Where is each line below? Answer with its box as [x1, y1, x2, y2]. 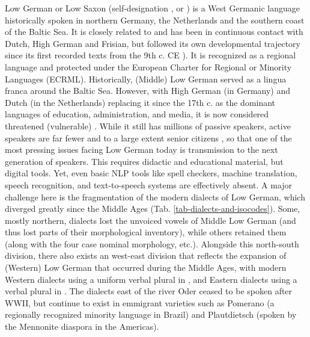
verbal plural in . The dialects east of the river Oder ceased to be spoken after [5, 285, 293, 297]
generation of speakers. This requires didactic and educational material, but [5, 155, 284, 167]
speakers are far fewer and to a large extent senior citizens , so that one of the [5, 131, 292, 144]
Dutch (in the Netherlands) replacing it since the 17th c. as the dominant [5, 96, 276, 108]
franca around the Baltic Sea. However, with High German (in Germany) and [5, 84, 291, 97]
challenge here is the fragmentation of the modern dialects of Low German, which [5, 190, 305, 203]
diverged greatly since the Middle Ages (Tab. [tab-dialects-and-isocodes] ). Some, [5, 202, 300, 215]
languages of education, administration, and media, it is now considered [5, 108, 269, 120]
